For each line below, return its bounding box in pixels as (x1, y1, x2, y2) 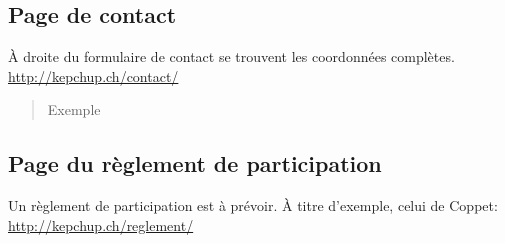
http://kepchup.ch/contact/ (8, 65, 179, 86)
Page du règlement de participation (8, 148, 382, 179)
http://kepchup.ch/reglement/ (8, 214, 194, 235)
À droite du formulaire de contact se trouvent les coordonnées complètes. (8, 46, 455, 67)
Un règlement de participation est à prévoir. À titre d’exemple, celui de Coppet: (8, 195, 498, 216)
